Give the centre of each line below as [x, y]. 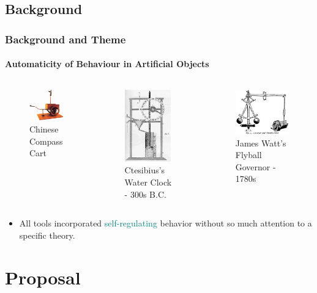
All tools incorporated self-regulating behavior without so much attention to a [166, 223]
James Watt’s [261, 143]
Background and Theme [65, 39]
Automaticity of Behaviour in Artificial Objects [107, 64]
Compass [46, 141]
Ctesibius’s [145, 170]
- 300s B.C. [145, 194]
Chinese [44, 128]
